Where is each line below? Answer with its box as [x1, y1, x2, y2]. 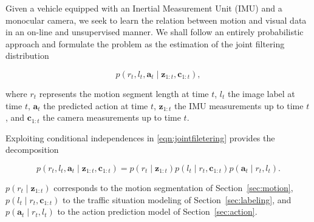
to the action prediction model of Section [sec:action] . [57, 205, 258, 218]
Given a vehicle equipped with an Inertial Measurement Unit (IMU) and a [5, 2, 282, 14]
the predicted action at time [43, 99, 148, 112]
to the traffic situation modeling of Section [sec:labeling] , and [63, 193, 292, 206]
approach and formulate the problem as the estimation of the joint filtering [5, 37, 285, 50]
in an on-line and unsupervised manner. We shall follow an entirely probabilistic [5, 25, 304, 38]
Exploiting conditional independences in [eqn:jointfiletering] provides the [5, 131, 275, 144]
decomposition [5, 143, 59, 156]
